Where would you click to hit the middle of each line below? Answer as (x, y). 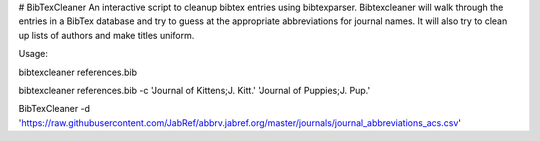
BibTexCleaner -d (54, 109)
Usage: (33, 54)
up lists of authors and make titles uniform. (106, 35)
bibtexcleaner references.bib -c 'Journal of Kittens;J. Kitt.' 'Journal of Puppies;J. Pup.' (194, 90)
